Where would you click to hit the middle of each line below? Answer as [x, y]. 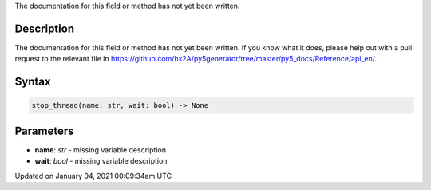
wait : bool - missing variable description [101, 161]
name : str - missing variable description [101, 150]
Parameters [44, 131]
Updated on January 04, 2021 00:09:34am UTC [93, 176]
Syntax [33, 82]
